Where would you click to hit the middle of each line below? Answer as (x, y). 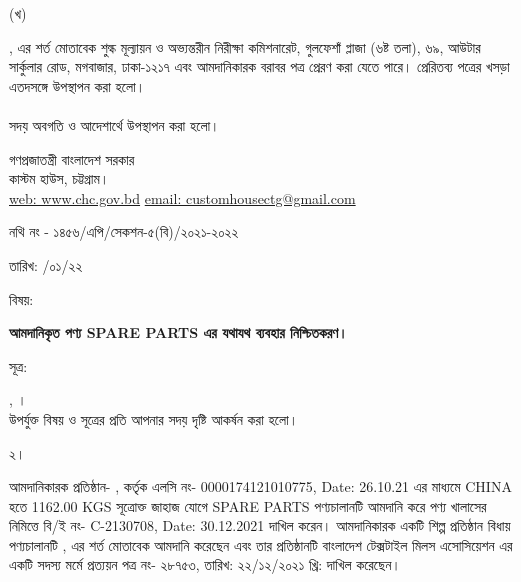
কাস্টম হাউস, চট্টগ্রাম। (59, 178)
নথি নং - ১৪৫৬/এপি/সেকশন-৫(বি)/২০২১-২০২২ (124, 231)
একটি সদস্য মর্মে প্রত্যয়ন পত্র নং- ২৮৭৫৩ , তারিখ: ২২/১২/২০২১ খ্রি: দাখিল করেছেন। (205, 564)
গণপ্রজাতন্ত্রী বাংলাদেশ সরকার (72, 158)
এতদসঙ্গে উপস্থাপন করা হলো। (77, 85)
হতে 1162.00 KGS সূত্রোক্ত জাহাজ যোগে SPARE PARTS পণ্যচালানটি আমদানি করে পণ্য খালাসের (248, 505)
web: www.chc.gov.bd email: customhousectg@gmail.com (182, 197)
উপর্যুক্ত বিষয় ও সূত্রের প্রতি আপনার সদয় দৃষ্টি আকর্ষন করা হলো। (154, 418)
